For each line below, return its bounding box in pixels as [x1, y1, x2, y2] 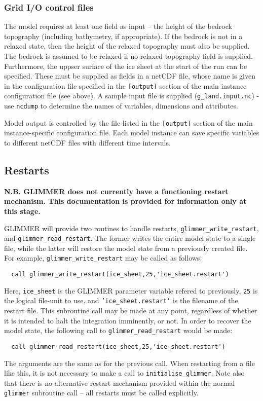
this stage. [4, 205, 41, 216]
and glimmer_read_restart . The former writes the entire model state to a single [4, 233, 256, 243]
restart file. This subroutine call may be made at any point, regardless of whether [4, 305, 257, 316]
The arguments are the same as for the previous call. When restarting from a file [4, 357, 255, 368]
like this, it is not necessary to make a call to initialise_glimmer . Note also [4, 368, 245, 378]
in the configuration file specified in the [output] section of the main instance [4, 80, 247, 91]
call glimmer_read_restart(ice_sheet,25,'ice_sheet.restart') [11, 343, 226, 350]
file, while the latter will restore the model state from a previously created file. [4, 242, 248, 253]
